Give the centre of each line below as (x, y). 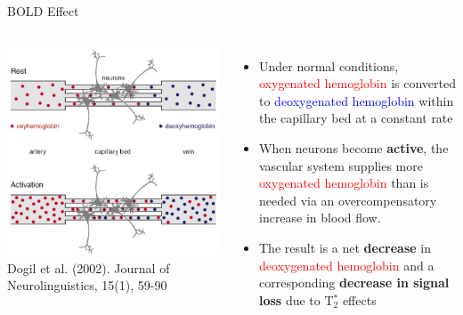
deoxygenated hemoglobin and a (346, 265)
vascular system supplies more (341, 165)
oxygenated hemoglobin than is (344, 183)
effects (359, 299)
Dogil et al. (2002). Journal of (89, 267)
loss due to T (296, 299)
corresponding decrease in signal (354, 283)
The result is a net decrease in (345, 247)
